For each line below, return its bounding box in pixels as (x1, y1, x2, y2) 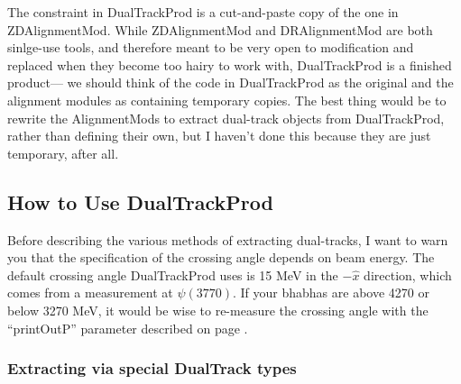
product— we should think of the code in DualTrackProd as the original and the (7, 73, 454, 92)
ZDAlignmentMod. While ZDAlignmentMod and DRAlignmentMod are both (7, 20, 433, 39)
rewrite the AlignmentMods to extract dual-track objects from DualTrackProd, (7, 108, 445, 127)
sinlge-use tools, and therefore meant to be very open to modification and (7, 38, 414, 57)
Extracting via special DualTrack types (7, 357, 297, 379)
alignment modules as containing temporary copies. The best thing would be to (7, 90, 447, 109)
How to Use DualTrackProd (7, 187, 273, 215)
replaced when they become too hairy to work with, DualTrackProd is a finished (7, 55, 452, 74)
